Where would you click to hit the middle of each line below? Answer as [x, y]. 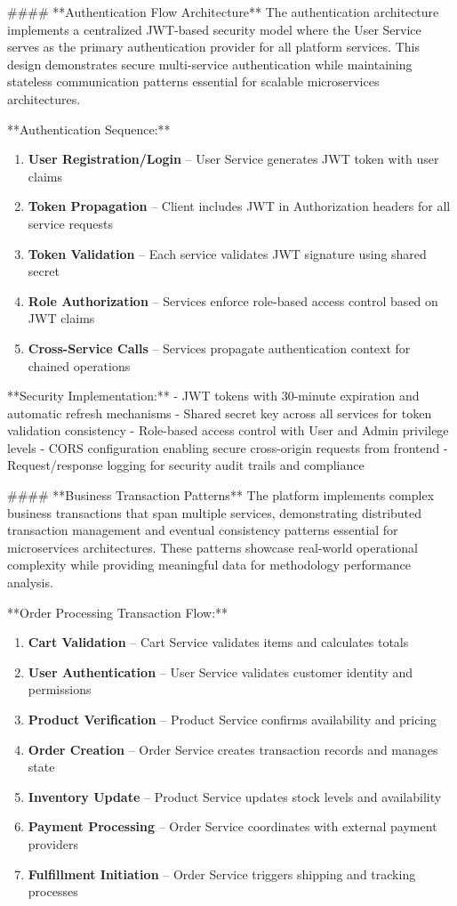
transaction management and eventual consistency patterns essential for [203, 530]
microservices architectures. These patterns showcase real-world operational [213, 547]
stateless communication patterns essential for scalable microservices [193, 81]
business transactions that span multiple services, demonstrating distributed [215, 512]
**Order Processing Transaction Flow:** [118, 612]
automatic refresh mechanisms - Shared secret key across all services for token [220, 413]
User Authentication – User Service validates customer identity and [220, 671]
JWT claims [61, 318]
